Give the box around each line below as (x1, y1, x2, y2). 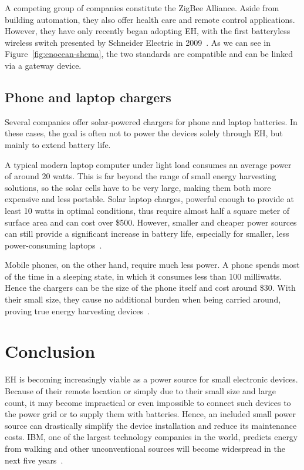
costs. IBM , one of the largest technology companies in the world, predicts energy (5, 431, 298, 443)
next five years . (5, 454, 63, 466)
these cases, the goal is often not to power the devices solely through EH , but (5, 127, 283, 139)
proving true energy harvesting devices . (5, 304, 150, 317)
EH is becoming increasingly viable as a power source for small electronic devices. (5, 373, 298, 385)
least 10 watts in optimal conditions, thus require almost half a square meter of (5, 204, 290, 216)
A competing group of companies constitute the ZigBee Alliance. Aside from (5, 2, 279, 14)
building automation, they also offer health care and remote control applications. (5, 13, 295, 25)
